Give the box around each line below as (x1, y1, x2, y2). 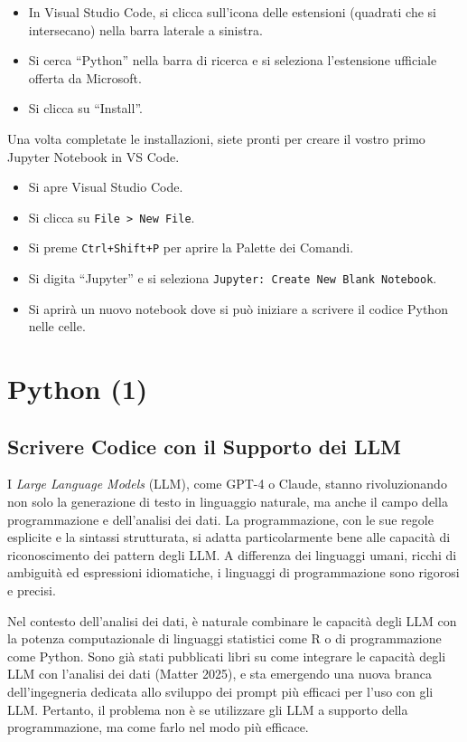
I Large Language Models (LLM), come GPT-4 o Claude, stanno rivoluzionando (7, 474, 447, 493)
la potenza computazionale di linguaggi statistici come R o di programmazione (7, 629, 442, 648)
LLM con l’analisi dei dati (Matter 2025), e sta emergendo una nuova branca (7, 664, 433, 683)
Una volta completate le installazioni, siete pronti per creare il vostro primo (7, 128, 425, 147)
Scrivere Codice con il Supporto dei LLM (7, 432, 401, 460)
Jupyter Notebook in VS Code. (7, 147, 180, 166)
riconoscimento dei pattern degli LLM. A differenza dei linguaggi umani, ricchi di (7, 545, 457, 564)
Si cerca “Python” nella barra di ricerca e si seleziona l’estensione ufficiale (28, 51, 437, 70)
